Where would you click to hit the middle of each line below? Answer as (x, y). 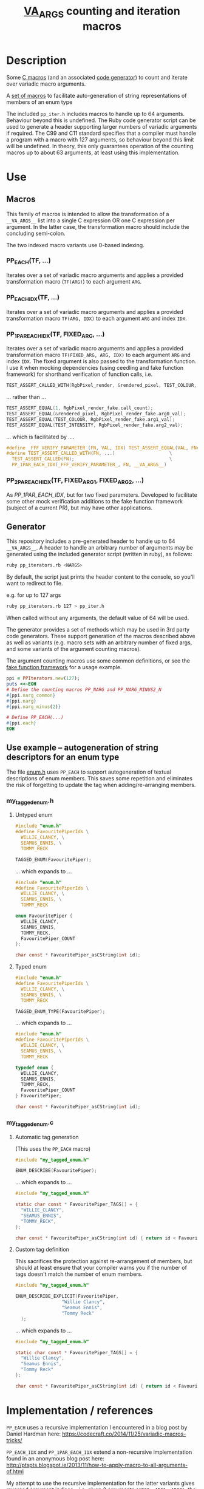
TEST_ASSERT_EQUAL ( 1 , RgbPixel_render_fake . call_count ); (80, 408)
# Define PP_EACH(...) (35, 718)
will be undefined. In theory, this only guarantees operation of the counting (100, 146)
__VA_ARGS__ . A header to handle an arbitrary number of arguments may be (100, 548)
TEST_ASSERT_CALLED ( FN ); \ (92, 459)
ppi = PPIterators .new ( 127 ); (43, 678)
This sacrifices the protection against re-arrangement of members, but (104, 1261)
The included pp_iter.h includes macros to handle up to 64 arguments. (96, 114)
